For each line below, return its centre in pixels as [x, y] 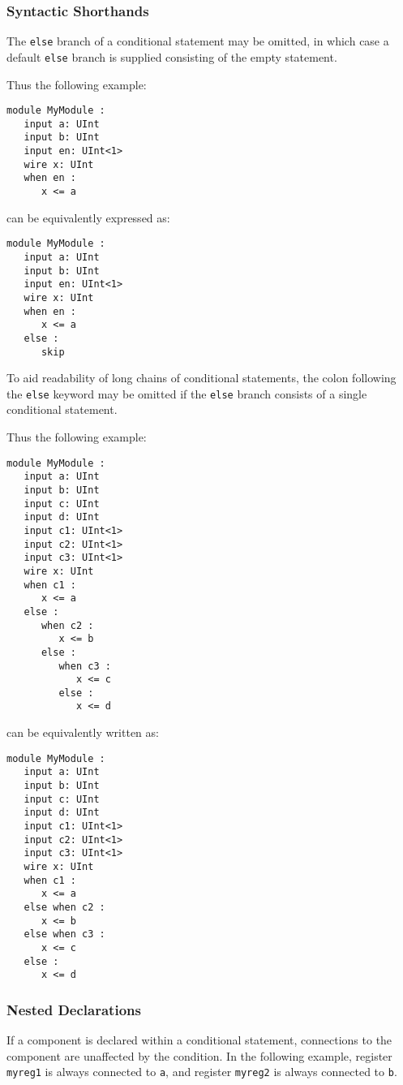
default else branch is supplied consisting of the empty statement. [172, 56]
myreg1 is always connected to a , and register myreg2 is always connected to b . [202, 1072]
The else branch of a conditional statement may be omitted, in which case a [198, 41]
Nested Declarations [74, 1009]
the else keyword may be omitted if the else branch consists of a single [187, 393]
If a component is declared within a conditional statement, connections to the [199, 1040]
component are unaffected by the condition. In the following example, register [199, 1055]
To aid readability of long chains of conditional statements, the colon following [201, 378]
